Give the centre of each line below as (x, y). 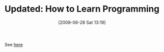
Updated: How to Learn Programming (82, 9)
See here (14, 44)
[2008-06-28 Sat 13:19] (82, 22)
